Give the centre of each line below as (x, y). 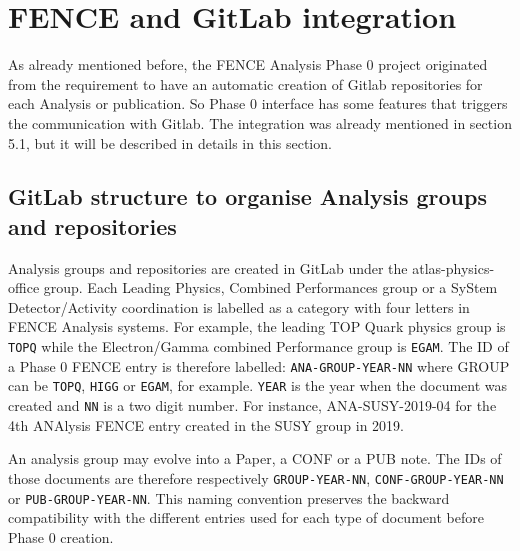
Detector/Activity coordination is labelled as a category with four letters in (239, 306)
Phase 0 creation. (61, 536)
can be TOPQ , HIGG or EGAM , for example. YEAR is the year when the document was (258, 385)
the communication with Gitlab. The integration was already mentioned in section (260, 122)
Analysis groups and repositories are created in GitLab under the (208, 267)
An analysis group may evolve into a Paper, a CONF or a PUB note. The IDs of (255, 458)
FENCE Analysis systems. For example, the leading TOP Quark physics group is (257, 326)
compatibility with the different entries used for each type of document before (246, 517)
